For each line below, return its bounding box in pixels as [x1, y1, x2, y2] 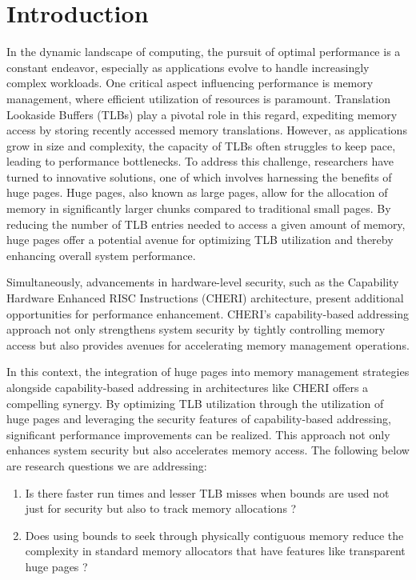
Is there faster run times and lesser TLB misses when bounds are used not [25, 484, 390, 501]
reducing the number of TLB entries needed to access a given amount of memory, [6, 215, 406, 232]
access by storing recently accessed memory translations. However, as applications [6, 122, 407, 138]
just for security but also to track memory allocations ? [25, 500, 297, 517]
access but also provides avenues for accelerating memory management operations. [6, 336, 410, 353]
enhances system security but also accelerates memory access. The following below [6, 442, 410, 458]
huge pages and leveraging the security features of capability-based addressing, [6, 410, 391, 427]
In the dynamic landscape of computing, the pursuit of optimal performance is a [6, 43, 401, 60]
